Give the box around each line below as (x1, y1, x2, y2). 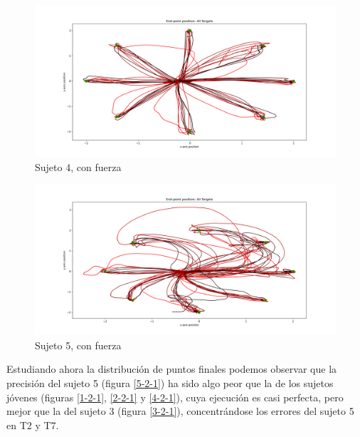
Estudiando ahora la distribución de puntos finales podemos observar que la (6, 361, 337, 376)
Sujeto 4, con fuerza (35, 159, 122, 174)
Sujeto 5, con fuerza (35, 337, 122, 352)
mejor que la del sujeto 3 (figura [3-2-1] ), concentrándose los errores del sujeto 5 (6, 403, 354, 418)
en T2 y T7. (6, 417, 59, 432)
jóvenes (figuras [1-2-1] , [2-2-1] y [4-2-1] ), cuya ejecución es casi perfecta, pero (6, 389, 344, 404)
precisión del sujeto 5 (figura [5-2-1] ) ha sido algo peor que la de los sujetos (6, 375, 334, 390)
